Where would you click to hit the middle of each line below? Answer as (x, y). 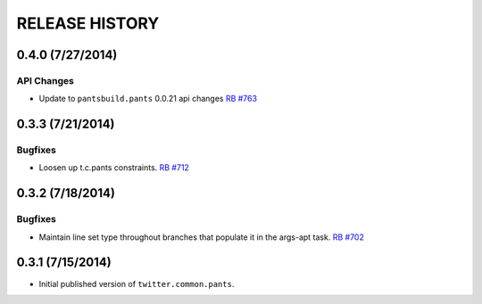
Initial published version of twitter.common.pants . (137, 283)
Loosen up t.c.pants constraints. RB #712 (114, 168)
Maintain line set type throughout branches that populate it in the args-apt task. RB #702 (202, 237)
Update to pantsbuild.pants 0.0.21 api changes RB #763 (148, 99)
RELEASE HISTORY (88, 23)
